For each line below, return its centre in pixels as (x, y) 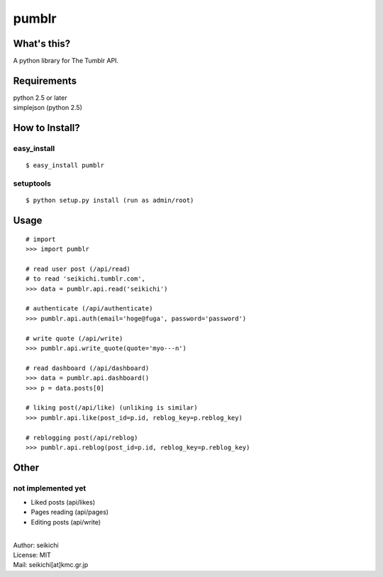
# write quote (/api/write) (74, 338)
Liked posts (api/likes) (63, 503)
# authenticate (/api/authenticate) (89, 309)
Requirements (45, 80)
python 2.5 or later (40, 97)
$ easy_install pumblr (65, 166)
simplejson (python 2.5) (48, 108)
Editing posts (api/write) (66, 522)
